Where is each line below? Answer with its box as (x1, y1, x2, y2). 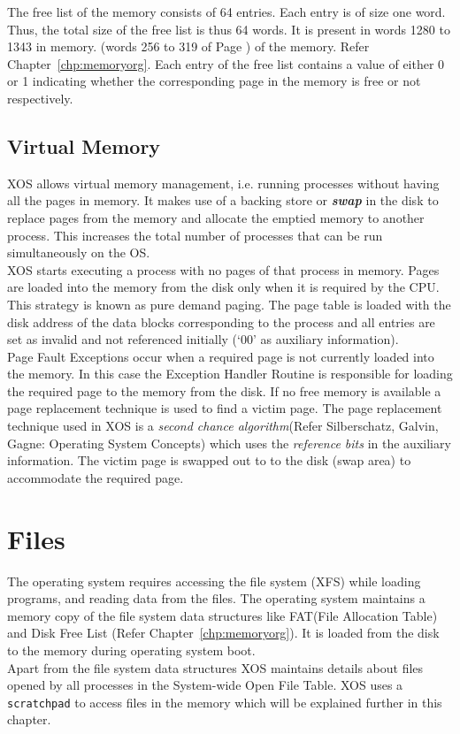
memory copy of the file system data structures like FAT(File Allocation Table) (7, 606, 438, 624)
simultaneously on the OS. (7, 243, 150, 262)
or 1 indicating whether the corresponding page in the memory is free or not (7, 72, 421, 90)
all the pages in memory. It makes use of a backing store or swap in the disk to (7, 191, 439, 210)
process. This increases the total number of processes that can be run (7, 226, 383, 244)
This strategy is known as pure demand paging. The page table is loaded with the (7, 294, 451, 313)
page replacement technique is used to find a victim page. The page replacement (7, 399, 442, 417)
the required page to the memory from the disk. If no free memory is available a (7, 381, 441, 400)
